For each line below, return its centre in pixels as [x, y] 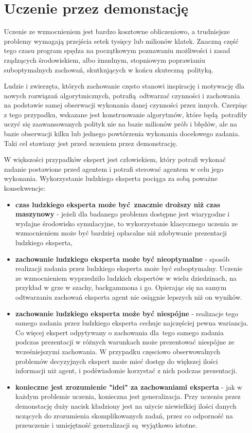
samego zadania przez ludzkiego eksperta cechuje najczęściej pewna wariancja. [132, 323]
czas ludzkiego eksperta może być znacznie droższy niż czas [118, 204]
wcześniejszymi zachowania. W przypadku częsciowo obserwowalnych [118, 351]
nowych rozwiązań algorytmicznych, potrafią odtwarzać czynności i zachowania [122, 95]
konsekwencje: [25, 188]
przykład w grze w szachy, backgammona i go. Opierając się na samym [121, 287]
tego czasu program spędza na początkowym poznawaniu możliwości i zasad [117, 50]
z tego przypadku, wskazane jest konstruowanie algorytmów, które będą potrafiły [126, 114]
